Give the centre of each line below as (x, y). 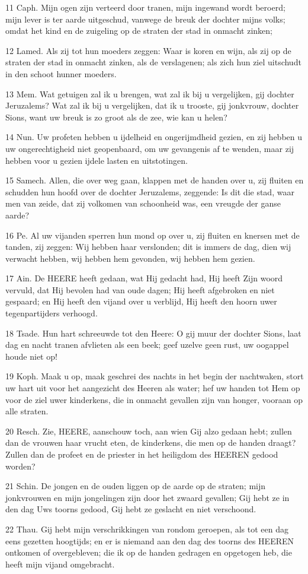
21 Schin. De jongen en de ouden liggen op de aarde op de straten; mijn (136, 486)
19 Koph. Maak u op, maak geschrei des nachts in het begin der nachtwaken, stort (155, 376)
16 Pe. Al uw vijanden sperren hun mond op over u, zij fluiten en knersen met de (153, 235)
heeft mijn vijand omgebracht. (60, 564)
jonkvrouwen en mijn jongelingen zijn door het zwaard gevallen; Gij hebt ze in (147, 497)
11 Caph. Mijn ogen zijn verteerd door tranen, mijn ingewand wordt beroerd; (145, 7)
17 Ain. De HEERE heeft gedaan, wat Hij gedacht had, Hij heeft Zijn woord (144, 278)
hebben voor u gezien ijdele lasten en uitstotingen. (97, 160)
